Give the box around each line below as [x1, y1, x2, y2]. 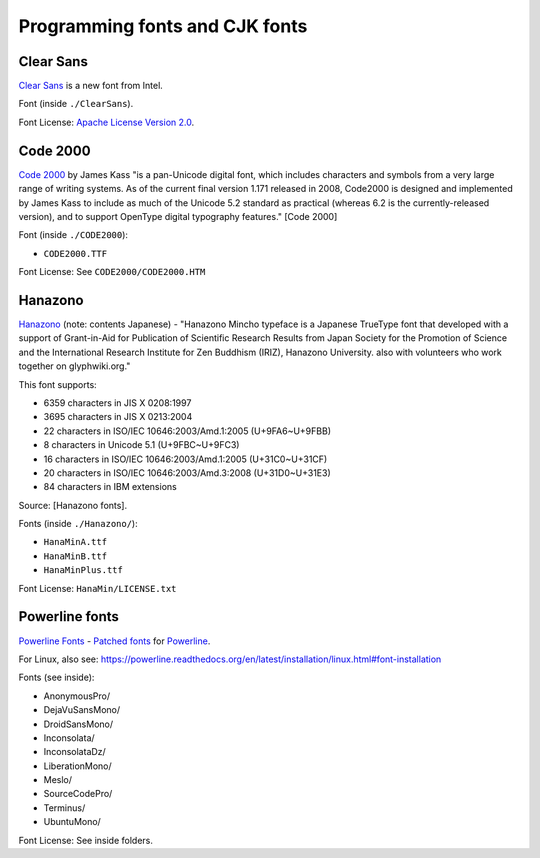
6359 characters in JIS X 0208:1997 [43, 396, 192, 409]
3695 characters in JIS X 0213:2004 [43, 411, 193, 423]
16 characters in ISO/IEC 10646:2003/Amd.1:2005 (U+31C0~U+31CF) [43, 453, 328, 465]
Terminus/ [43, 801, 86, 814]
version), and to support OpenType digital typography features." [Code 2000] [18, 210, 338, 222]
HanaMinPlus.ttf [43, 565, 124, 576]
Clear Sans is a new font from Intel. [18, 80, 164, 92]
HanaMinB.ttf [43, 550, 108, 562]
